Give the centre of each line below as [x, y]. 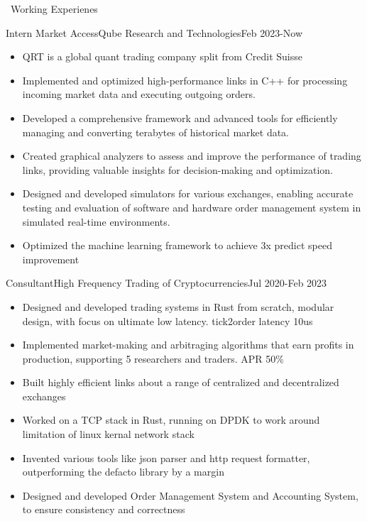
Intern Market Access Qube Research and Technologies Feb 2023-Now [154, 32]
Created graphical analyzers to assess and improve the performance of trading [192, 156]
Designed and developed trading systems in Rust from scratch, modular [178, 306]
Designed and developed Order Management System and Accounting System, [190, 495]
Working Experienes [54, 9]
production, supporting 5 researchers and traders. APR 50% [153, 358]
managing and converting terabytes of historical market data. [156, 132]
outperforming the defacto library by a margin [123, 472]
